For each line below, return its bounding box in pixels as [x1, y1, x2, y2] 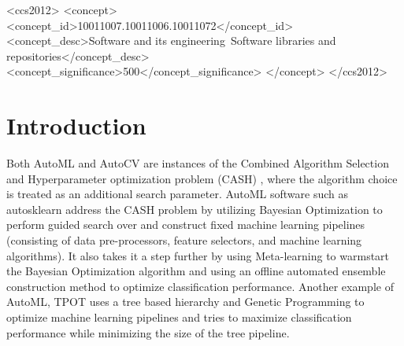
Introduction [6, 109, 146, 142]
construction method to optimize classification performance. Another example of [6, 278, 394, 294]
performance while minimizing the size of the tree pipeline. [6, 324, 290, 340]
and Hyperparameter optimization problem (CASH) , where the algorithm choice [6, 170, 398, 186]
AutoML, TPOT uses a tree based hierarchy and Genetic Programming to [6, 293, 365, 310]
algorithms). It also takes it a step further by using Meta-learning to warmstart [6, 247, 390, 263]
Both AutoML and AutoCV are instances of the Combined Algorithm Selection [6, 155, 389, 171]
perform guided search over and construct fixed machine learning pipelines [6, 216, 365, 233]
